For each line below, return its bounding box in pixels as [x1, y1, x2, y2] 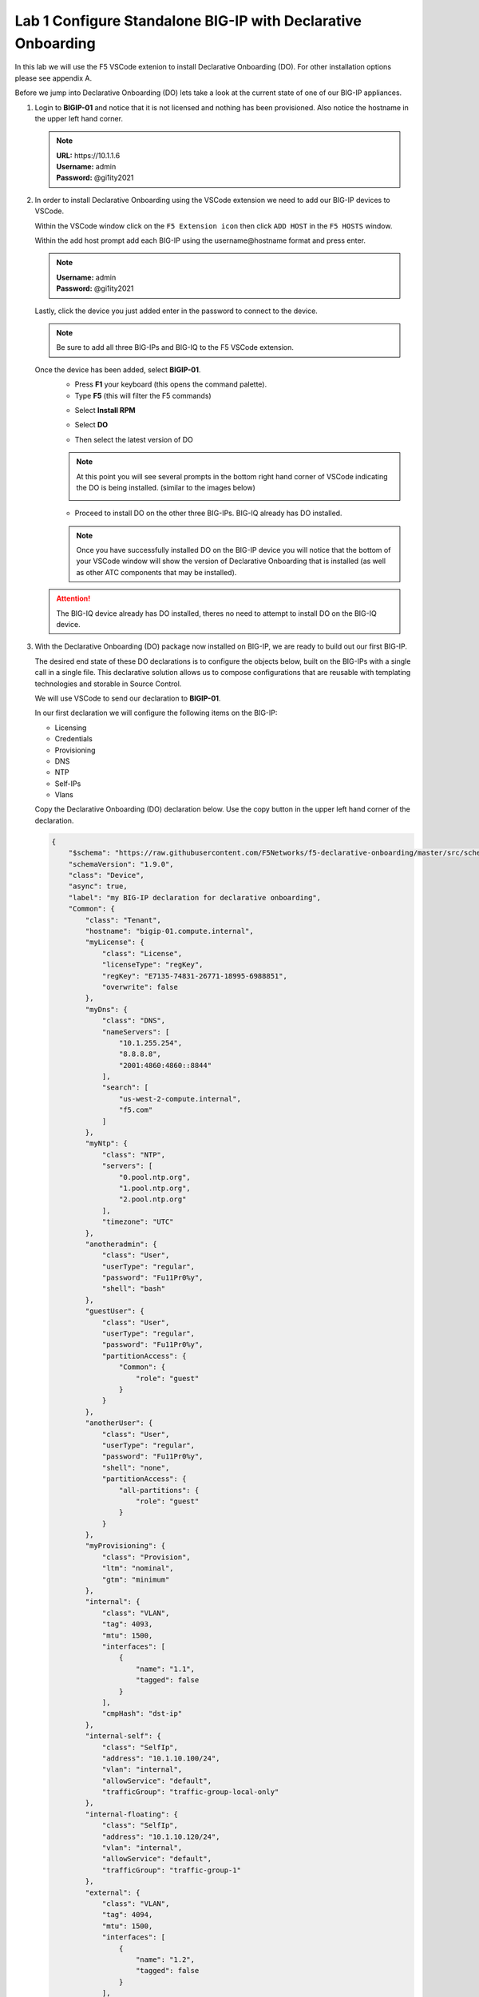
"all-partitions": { [118, 1486, 200, 1495]
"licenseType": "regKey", [101, 960, 204, 970]
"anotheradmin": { [85, 1239, 157, 1249]
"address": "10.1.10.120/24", [101, 1832, 220, 1841]
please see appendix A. [14, 73, 92, 83]
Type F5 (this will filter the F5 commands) [74, 391, 212, 400]
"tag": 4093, [101, 1620, 153, 1629]
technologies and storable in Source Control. [34, 679, 182, 689]
